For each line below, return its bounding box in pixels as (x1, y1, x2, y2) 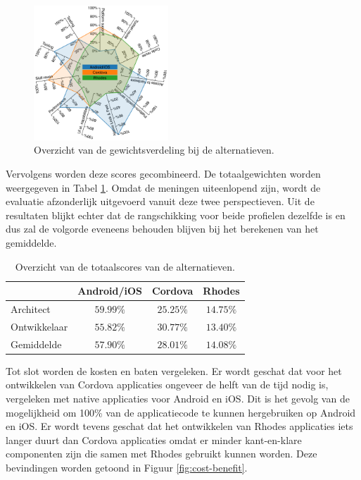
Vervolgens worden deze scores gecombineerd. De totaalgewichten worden (6, 166, 321, 180)
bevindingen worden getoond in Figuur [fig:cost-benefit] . (6, 460, 248, 474)
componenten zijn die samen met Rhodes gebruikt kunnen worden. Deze (6, 446, 317, 461)
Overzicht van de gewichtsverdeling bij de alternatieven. (34, 142, 274, 157)
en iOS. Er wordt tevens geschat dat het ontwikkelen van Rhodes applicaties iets (6, 419, 353, 433)
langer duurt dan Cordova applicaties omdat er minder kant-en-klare (6, 432, 302, 447)
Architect (11, 301, 51, 316)
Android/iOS (77, 283, 143, 298)
